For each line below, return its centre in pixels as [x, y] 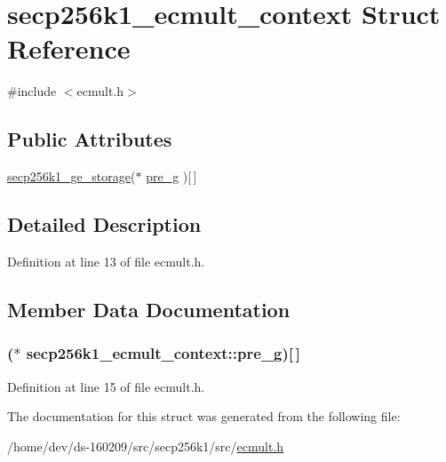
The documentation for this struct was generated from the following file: [204, 416]
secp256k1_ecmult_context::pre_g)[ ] [163, 353]
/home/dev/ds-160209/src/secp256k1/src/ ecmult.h [146, 446]
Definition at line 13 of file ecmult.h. [106, 261]
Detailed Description [104, 224]
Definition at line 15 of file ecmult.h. [106, 386]
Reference [69, 48]
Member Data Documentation [149, 309]
